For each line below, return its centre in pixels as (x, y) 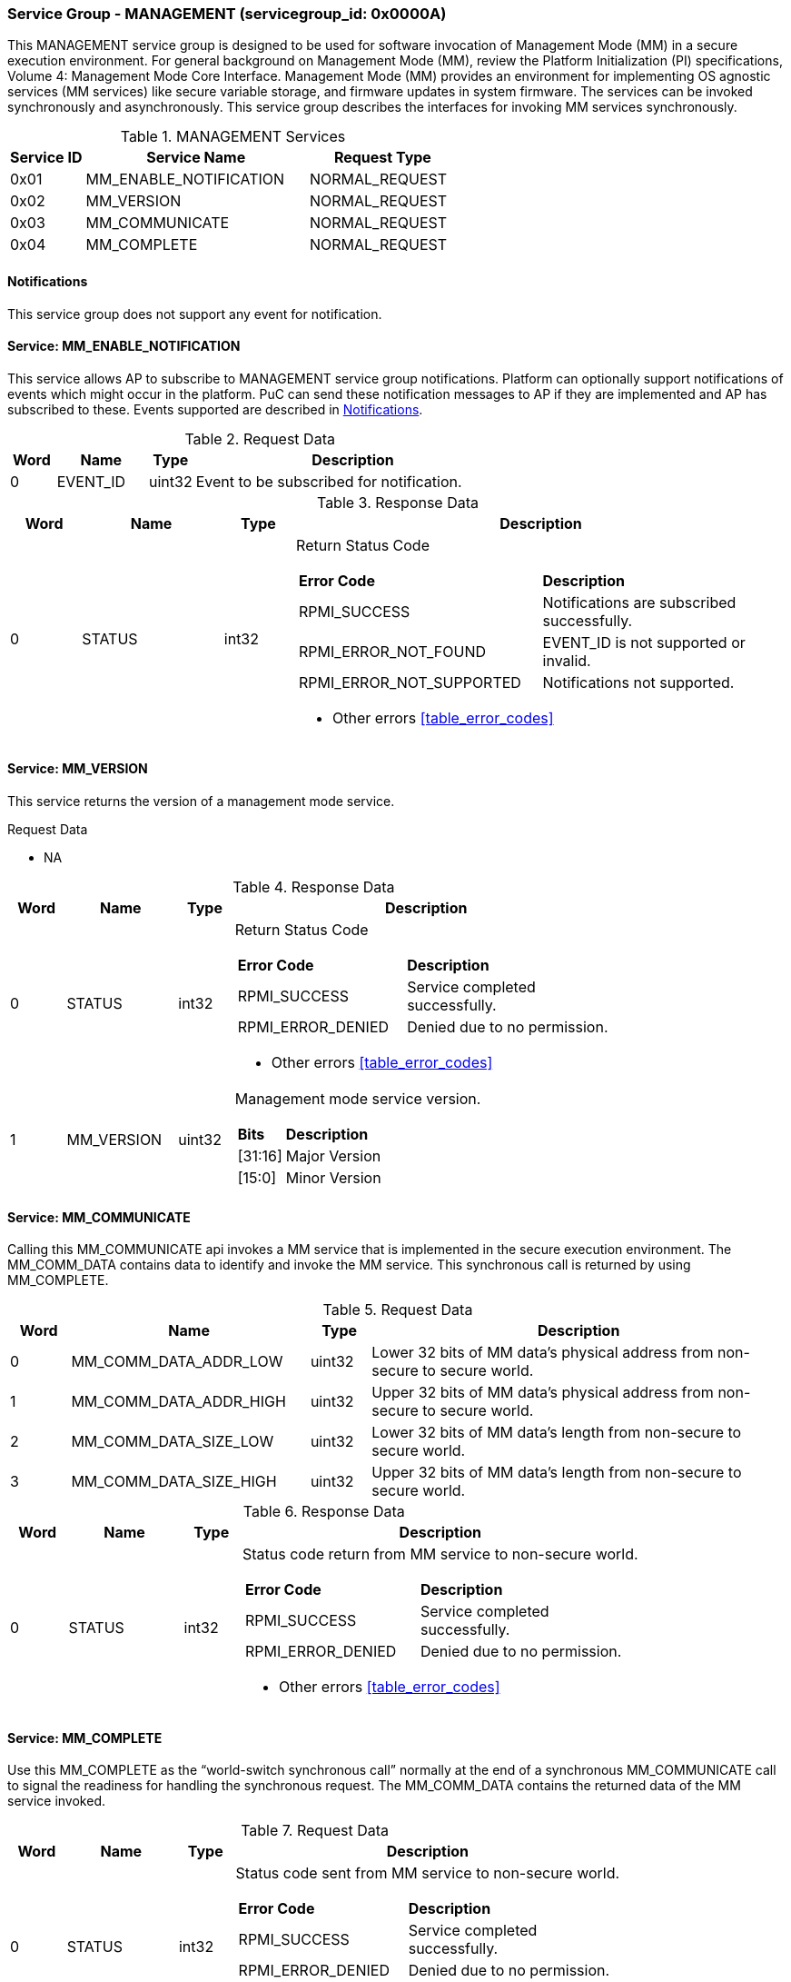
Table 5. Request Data (398, 1310)
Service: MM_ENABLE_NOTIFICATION (124, 346)
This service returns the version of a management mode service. (201, 802)
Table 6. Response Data (324, 1512)
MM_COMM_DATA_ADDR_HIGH (178, 1402)
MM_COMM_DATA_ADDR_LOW (177, 1362)
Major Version (333, 1156)
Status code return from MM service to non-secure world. (440, 1554)
